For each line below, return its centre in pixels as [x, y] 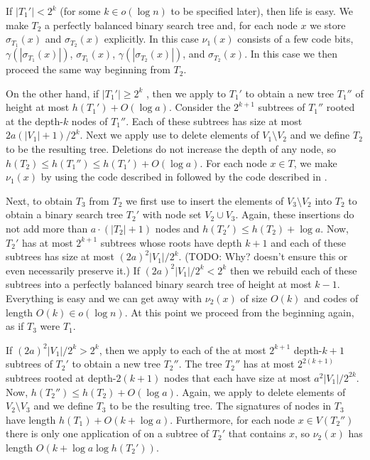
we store [328, 25]
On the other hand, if [53, 93]
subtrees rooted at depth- [61, 377]
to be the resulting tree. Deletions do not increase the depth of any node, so [171, 149]
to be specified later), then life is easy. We [262, 11]
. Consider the [200, 107]
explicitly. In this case [151, 39]
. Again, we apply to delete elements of [261, 391]
